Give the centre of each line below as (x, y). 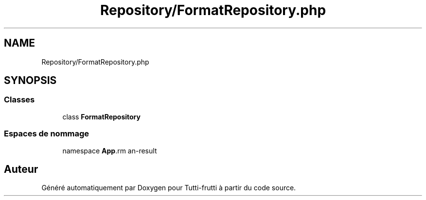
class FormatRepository (101, 117)
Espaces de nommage (47, 134)
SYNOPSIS (30, 81)
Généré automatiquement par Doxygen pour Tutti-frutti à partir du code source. (169, 188)
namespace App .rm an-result (110, 150)
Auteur (21, 169)
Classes (19, 100)
